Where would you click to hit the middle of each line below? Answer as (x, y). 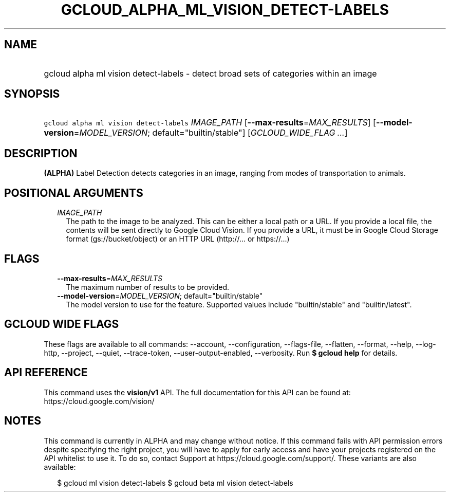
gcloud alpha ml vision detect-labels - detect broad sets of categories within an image (210, 73)
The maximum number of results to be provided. (147, 287)
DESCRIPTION (41, 153)
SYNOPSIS (32, 94)
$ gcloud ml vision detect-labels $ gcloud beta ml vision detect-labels (175, 483)
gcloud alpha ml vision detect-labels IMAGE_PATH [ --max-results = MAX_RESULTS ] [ (210, 123)
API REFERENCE (46, 373)
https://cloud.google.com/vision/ (99, 401)
